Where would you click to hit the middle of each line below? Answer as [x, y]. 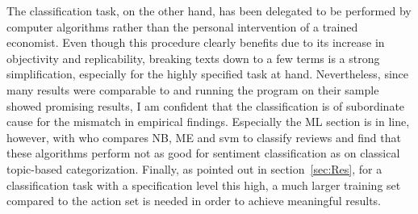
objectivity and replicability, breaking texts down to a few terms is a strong [193, 58]
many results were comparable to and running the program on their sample [193, 89]
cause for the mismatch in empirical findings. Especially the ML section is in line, [208, 122]
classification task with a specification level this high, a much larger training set [204, 185]
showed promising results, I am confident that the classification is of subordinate [206, 105]
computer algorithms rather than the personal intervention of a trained [182, 26]
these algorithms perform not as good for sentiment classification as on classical [203, 153]
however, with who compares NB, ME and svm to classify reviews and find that [204, 137]
